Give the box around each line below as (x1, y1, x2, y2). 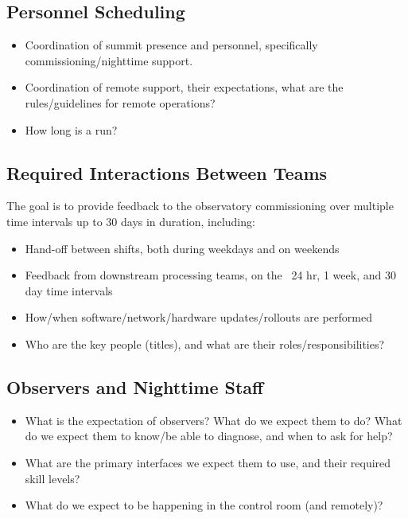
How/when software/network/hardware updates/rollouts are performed (25, 309, 372, 326)
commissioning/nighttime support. (25, 52, 193, 68)
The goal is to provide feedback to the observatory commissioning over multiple (6, 197, 394, 214)
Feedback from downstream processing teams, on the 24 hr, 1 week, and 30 (25, 267, 396, 283)
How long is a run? (25, 121, 118, 138)
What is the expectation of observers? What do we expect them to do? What (25, 412, 402, 428)
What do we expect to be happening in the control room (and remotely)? (25, 497, 383, 513)
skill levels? (25, 470, 80, 486)
